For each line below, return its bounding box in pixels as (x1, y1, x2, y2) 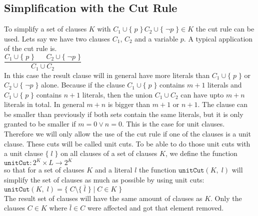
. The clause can (197, 99, 248, 109)
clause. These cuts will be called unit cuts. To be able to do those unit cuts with (4, 138, 250, 148)
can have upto (180, 89, 224, 99)
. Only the (210, 192, 242, 203)
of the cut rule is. (4, 43, 57, 53)
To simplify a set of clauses (4, 23, 87, 34)
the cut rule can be (195, 23, 254, 34)
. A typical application (183, 33, 253, 43)
